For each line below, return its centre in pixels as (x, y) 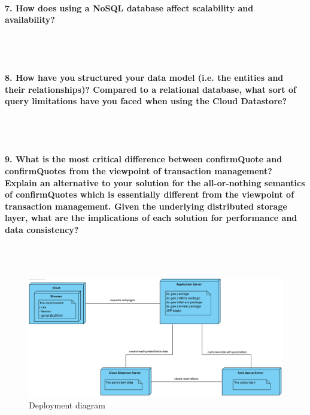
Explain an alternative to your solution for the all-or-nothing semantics (155, 182)
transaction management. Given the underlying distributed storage (146, 206)
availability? (30, 19)
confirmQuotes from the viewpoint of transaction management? (139, 170)
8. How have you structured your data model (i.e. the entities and (144, 78)
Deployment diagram (67, 405)
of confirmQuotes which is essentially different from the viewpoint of (150, 194)
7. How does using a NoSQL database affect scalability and (129, 7)
